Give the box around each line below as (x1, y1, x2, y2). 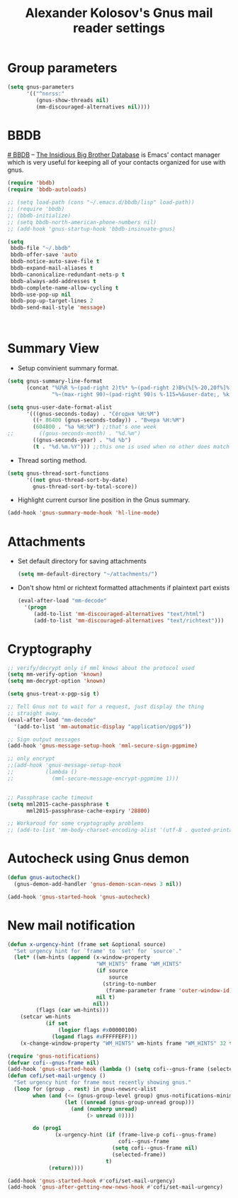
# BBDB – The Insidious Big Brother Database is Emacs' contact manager (7, 150, 221, 159)
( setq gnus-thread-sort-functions (7, 470, 110, 477)
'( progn (24, 604, 47, 611)
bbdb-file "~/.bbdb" (10, 245, 72, 252)
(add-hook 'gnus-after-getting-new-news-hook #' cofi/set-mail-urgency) (7, 1184, 223, 1191)
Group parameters (7, 60, 118, 76)
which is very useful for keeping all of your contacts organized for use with (7, 158, 226, 167)
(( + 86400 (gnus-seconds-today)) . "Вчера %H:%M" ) (33, 417, 186, 424)
